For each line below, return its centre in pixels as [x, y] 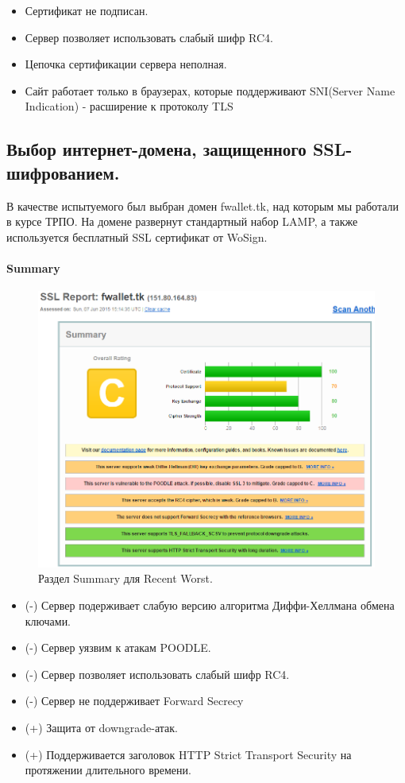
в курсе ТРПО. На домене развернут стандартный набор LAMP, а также [182, 221]
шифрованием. [63, 172]
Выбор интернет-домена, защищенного [156, 149]
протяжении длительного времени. [108, 770]
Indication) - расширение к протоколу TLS [129, 106]
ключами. [48, 620]
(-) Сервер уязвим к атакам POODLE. [118, 647]
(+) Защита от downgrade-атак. [101, 727]
